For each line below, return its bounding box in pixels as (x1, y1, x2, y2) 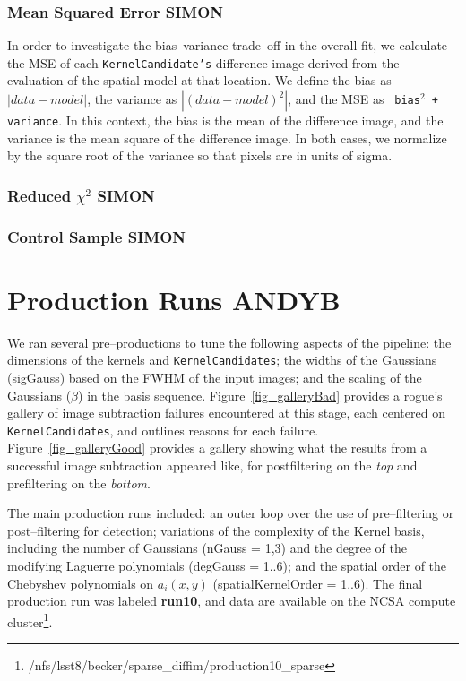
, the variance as (87, 90, 177, 108)
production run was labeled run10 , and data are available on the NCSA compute (7, 591, 456, 610)
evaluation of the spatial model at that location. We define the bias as (7, 71, 392, 90)
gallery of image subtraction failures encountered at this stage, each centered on (7, 403, 445, 422)
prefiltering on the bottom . (7, 473, 151, 492)
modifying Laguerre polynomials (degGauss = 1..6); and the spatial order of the (7, 556, 447, 574)
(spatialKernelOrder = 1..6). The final (212, 573, 423, 592)
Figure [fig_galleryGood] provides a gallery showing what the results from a (7, 438, 427, 457)
